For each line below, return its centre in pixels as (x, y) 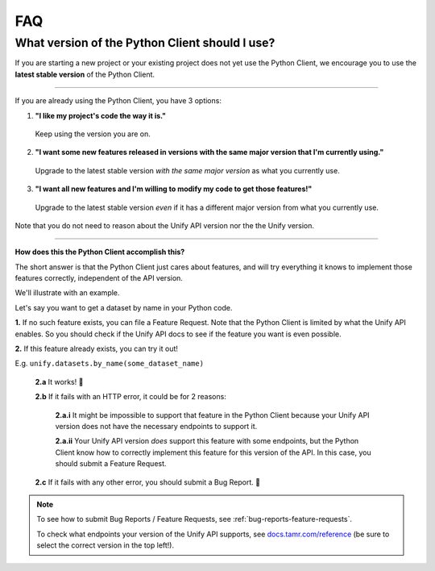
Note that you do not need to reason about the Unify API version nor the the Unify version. (164, 225)
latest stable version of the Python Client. (85, 74)
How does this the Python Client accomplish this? (100, 252)
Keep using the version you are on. (93, 134)
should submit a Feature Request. (111, 464)
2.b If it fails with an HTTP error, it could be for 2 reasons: (131, 397)
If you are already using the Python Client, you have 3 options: (118, 101)
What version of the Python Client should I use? (145, 43)
